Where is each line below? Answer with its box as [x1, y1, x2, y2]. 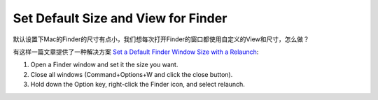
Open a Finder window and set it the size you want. [30, 60, 178, 69]
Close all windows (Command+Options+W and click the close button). [30, 70, 233, 78]
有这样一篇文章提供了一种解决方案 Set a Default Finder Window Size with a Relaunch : [13, 48, 259, 56]
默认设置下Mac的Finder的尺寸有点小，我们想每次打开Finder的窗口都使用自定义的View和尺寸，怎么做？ [13, 35, 309, 43]
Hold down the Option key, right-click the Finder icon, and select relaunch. [30, 80, 245, 89]
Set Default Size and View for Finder [13, 10, 227, 26]
